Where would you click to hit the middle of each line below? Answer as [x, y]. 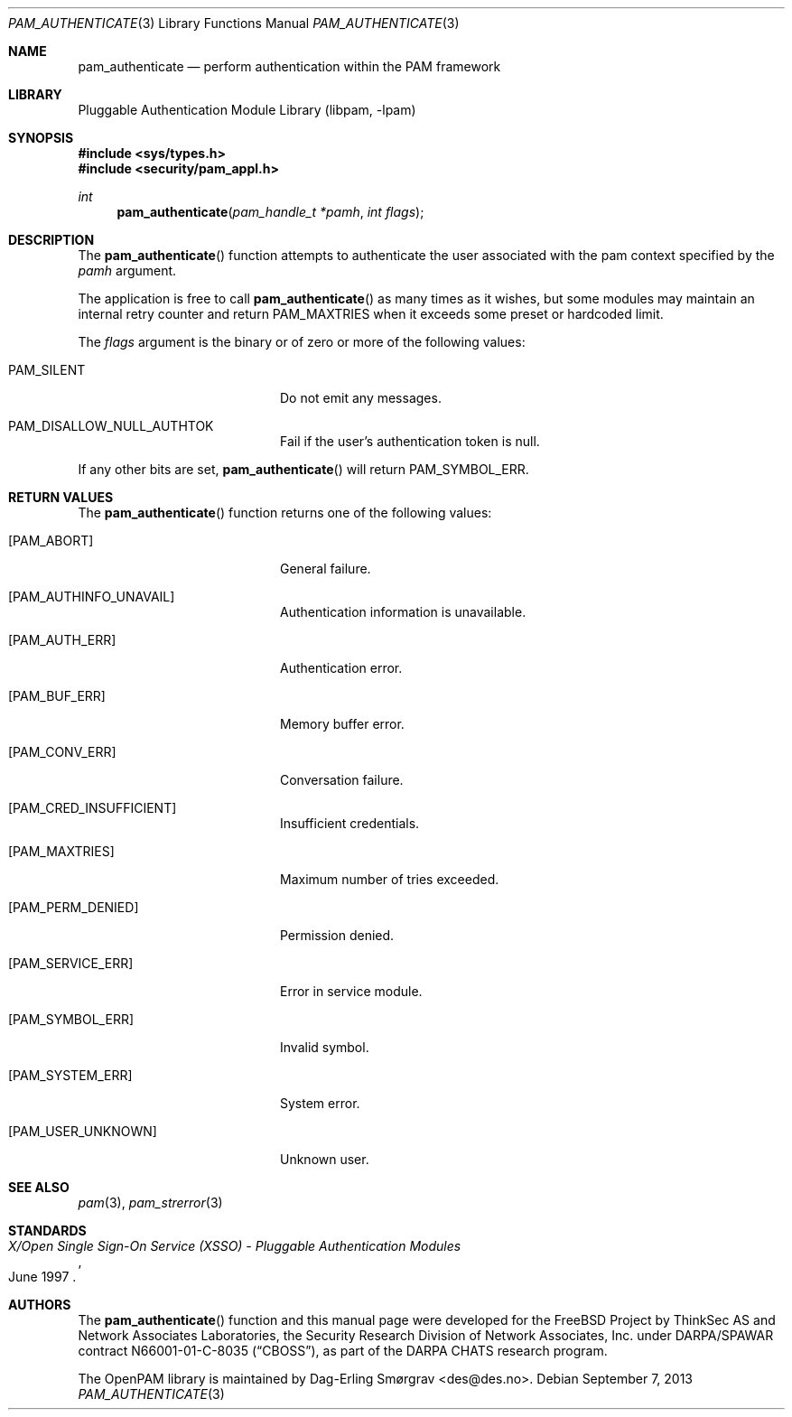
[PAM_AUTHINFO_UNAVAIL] [92, 597]
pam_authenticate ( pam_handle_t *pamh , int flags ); [270, 212]
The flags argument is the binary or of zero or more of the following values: [302, 342]
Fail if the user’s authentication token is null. [410, 441]
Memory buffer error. [342, 724]
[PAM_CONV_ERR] [62, 752]
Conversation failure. [342, 780]
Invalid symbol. [325, 1047]
